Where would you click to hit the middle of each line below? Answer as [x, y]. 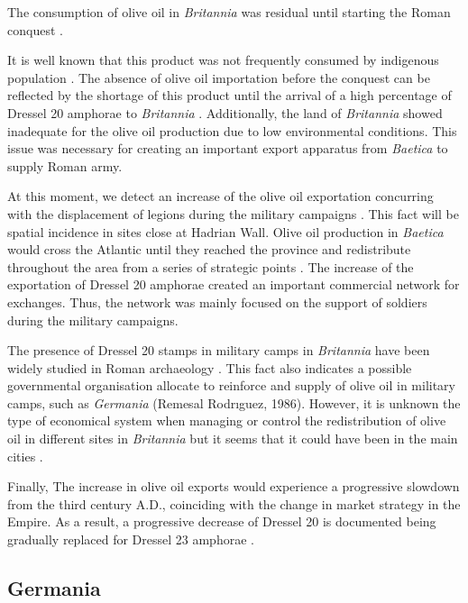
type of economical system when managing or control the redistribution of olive [227, 420]
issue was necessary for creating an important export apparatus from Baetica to [228, 148]
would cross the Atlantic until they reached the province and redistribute [209, 249]
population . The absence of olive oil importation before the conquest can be [219, 77]
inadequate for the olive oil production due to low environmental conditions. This [232, 130]
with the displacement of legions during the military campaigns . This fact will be [233, 213]
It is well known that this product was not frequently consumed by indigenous [223, 60]
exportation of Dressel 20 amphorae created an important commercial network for [234, 284]
